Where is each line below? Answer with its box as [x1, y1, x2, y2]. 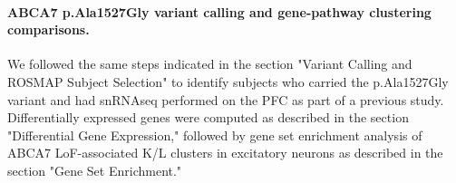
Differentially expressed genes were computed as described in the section [7, 108, 409, 127]
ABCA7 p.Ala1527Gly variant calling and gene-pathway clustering [7, 2, 432, 21]
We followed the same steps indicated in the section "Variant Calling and [7, 54, 412, 73]
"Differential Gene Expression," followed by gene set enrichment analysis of [7, 125, 422, 144]
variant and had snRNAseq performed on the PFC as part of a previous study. [7, 90, 444, 109]
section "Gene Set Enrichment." [7, 160, 182, 179]
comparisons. [7, 20, 90, 39]
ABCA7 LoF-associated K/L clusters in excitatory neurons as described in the [7, 143, 443, 162]
